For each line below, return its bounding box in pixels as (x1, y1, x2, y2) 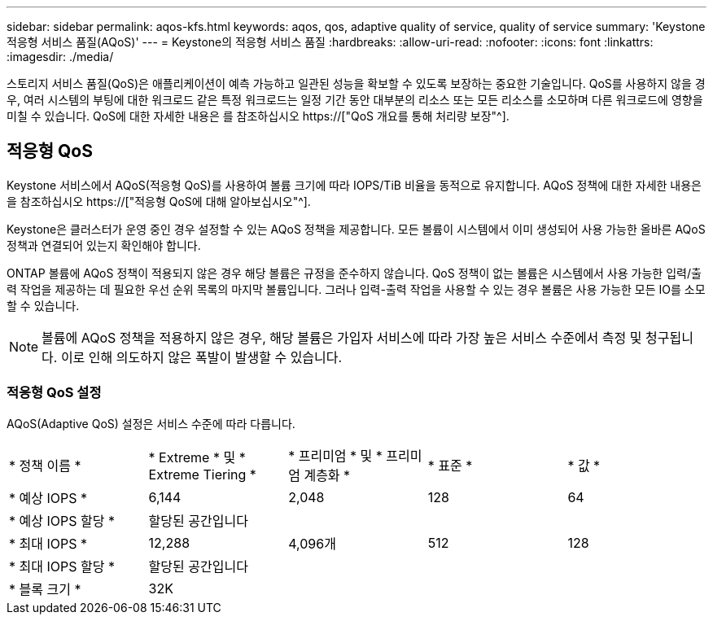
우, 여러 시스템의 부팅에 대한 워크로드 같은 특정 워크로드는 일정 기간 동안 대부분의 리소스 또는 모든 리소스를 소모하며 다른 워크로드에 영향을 (7, 93, 703, 107)
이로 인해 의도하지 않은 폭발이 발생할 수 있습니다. (60, 348, 343, 365)
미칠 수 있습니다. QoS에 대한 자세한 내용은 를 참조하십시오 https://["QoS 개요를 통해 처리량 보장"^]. (7, 109, 510, 123)
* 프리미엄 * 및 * (288, 447, 383, 464)
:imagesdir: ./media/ (7, 50, 114, 63)
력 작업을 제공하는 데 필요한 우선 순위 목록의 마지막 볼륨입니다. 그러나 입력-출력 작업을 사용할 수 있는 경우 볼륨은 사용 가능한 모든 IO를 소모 (7, 282, 706, 296)
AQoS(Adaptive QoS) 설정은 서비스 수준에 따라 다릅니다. (7, 416, 295, 431)
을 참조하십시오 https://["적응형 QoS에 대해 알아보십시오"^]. (7, 194, 311, 208)
